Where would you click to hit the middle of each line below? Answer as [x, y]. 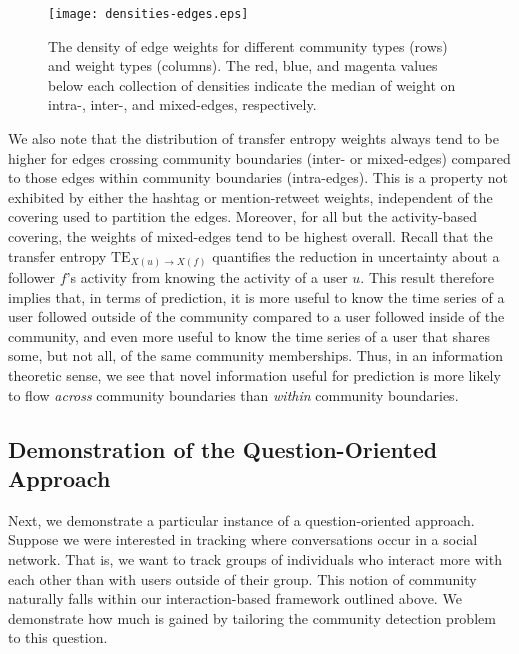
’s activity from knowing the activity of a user [207, 277]
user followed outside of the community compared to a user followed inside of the [256, 316]
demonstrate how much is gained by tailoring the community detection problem [252, 617]
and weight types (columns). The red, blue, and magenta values [243, 65]
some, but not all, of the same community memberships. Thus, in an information [256, 355]
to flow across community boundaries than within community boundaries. [233, 394]
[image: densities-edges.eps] [148, 14]
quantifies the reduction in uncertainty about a [356, 255]
